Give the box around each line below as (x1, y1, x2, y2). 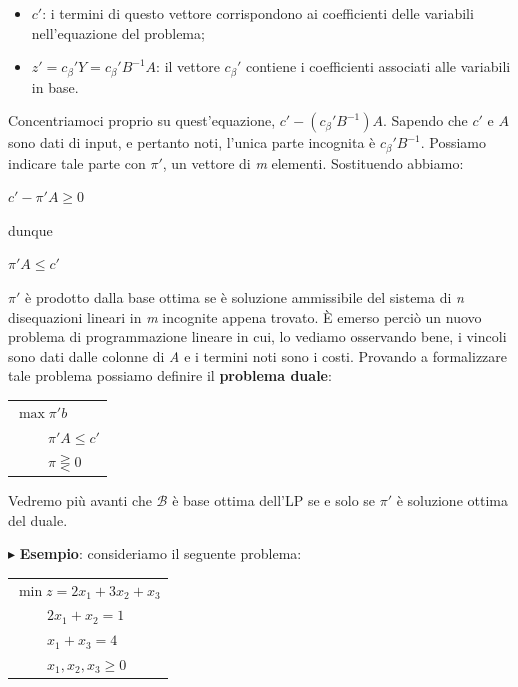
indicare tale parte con (8, 152, 146, 173)
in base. (31, 76, 79, 97)
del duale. (8, 509, 68, 530)
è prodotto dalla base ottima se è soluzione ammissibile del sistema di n (25, 287, 464, 308)
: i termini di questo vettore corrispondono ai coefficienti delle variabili (42, 3, 474, 23)
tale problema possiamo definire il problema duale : (8, 365, 332, 386)
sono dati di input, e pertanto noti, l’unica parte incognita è (8, 132, 376, 153)
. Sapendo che (382, 110, 468, 131)
